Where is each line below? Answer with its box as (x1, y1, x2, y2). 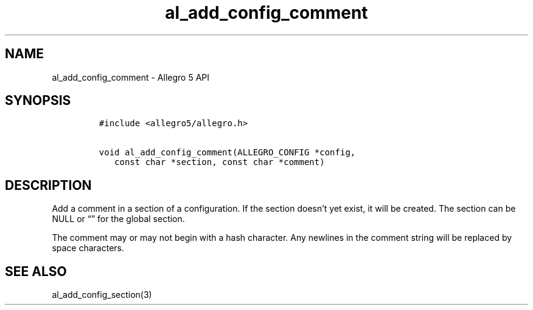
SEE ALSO (5, 263, 67, 279)
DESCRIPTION (5, 177, 92, 193)
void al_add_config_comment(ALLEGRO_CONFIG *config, (99, 147, 356, 158)
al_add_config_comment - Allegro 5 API (52, 72, 210, 83)
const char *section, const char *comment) (114, 157, 325, 167)
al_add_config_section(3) (52, 289, 152, 300)
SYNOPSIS (5, 93, 71, 109)
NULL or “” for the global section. (52, 214, 185, 224)
